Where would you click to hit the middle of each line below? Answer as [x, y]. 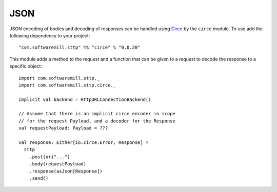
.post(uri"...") [50, 157]
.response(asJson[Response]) [66, 171]
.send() [39, 178]
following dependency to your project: [50, 35]
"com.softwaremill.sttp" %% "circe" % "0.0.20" [80, 48]
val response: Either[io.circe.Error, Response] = [84, 143]
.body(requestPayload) [58, 164]
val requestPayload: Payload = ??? [63, 128]
